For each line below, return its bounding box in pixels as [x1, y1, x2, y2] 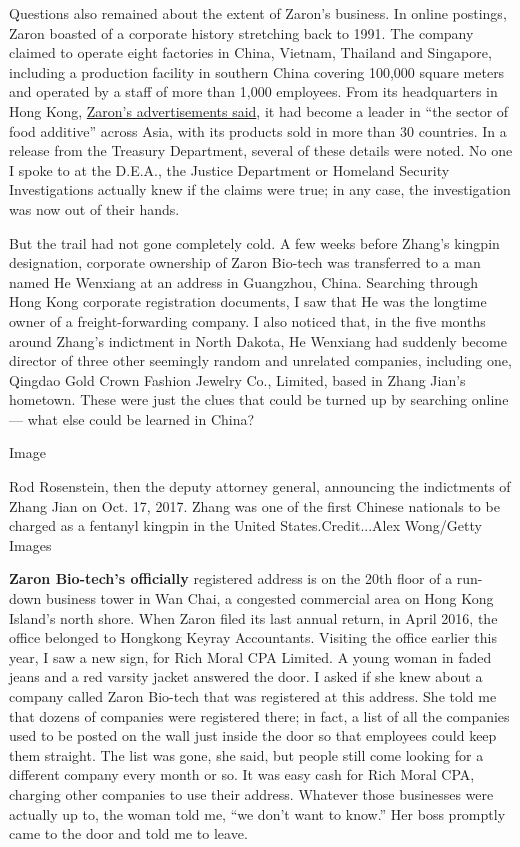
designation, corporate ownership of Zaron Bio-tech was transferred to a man [9, 252, 481, 273]
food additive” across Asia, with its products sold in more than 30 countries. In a [9, 120, 507, 141]
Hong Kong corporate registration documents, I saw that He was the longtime [9, 291, 487, 312]
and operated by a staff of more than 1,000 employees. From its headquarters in [9, 81, 498, 102]
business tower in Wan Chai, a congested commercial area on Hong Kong [45, 588, 494, 609]
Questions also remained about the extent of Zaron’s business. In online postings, [9, 3, 507, 23]
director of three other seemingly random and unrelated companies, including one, [9, 350, 512, 371]
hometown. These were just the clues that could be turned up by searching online [9, 389, 509, 410]
